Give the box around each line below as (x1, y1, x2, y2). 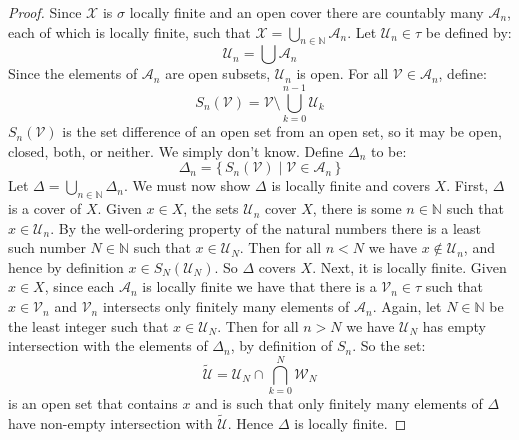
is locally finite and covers (271, 175, 430, 196)
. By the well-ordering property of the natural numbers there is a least (50, 217, 482, 238)
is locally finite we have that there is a (142, 276, 377, 297)
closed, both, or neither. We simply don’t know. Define (8, 140, 344, 161)
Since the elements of (8, 63, 138, 84)
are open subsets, (165, 63, 271, 84)
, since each (44, 276, 115, 297)
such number (8, 237, 86, 258)
